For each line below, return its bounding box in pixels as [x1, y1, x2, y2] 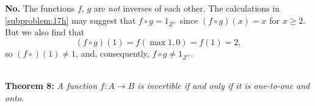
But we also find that [5, 26, 85, 38]
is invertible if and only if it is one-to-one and [137, 79, 310, 92]
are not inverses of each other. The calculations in [93, 2, 280, 14]
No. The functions [5, 2, 75, 14]
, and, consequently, [76, 46, 150, 59]
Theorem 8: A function [5, 79, 98, 92]
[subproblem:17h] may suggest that [5, 13, 136, 26]
